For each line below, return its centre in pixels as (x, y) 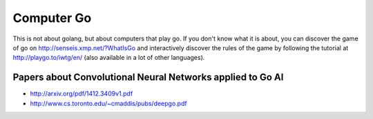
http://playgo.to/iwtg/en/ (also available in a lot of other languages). (109, 58)
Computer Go (52, 18)
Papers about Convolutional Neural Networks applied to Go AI (148, 77)
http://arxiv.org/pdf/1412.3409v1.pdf (82, 94)
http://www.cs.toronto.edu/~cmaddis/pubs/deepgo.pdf (108, 103)
